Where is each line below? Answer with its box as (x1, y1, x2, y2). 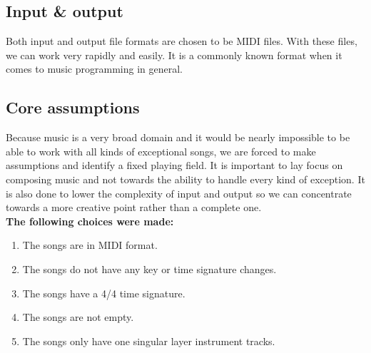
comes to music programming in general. (6, 61, 183, 76)
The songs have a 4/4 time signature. (22, 285, 185, 300)
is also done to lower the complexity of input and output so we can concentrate (6, 185, 352, 200)
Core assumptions (6, 96, 140, 118)
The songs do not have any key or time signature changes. (22, 261, 277, 276)
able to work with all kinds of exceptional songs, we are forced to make (6, 143, 316, 158)
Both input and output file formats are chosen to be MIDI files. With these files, (6, 34, 357, 48)
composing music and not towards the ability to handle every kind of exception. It (6, 171, 365, 186)
